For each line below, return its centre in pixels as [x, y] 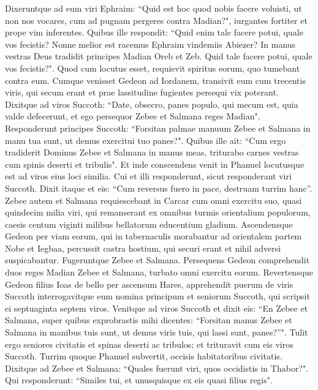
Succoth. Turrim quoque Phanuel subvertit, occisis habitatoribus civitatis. [144, 356]
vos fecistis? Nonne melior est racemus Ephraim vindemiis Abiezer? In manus [150, 44]
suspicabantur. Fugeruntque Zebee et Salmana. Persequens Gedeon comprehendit [157, 260]
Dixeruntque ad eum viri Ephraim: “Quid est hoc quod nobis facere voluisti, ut [153, 8]
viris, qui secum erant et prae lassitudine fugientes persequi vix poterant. [142, 92]
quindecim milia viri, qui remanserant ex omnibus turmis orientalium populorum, [158, 212]
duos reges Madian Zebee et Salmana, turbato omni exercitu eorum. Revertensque [159, 272]
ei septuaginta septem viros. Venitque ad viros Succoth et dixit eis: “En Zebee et [157, 308]
